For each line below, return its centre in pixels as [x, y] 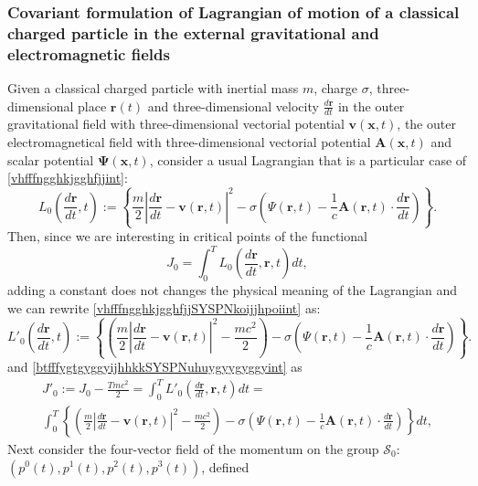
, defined [225, 466]
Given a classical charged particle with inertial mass [153, 88]
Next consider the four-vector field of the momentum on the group [193, 448]
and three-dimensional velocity [233, 106]
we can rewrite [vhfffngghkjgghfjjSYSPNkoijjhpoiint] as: [164, 307]
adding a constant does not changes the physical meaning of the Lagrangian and [233, 290]
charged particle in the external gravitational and [193, 32]
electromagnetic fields [89, 53]
